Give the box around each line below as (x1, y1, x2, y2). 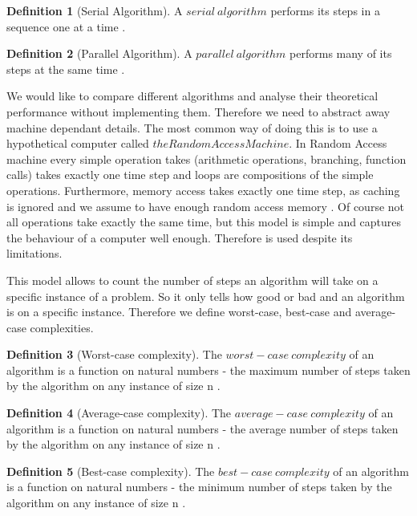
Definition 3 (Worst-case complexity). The (6, 346, 222, 363)
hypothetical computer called (6, 135, 149, 152)
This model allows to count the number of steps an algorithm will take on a (6, 271, 379, 288)
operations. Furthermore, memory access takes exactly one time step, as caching (6, 181, 400, 198)
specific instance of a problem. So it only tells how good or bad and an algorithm (6, 287, 405, 304)
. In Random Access (289, 135, 387, 152)
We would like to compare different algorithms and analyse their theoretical (6, 87, 379, 104)
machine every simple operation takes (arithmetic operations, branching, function (6, 150, 407, 167)
